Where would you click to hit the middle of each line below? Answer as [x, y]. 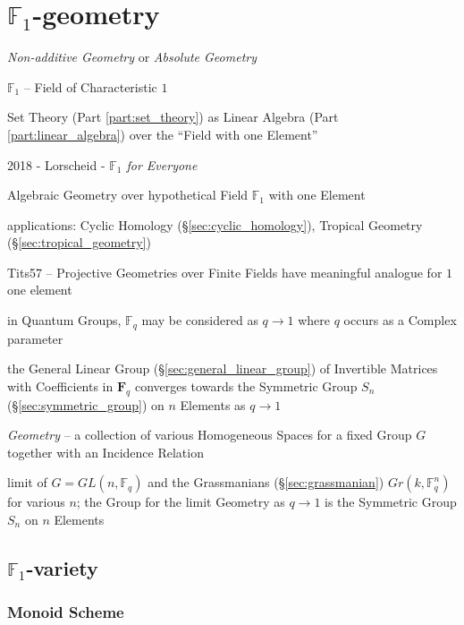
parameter [35, 338]
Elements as [213, 404]
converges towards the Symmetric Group [246, 385]
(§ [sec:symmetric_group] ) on [86, 404]
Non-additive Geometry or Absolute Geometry [132, 57]
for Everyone [162, 164]
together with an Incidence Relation [105, 452]
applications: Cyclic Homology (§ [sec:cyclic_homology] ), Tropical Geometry [215, 224]
